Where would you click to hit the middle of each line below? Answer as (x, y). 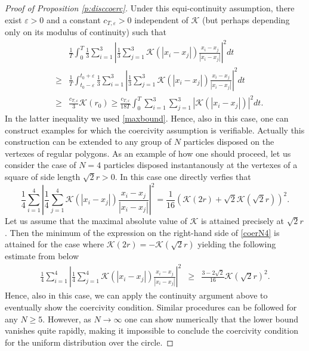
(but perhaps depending (246, 19)
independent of (161, 19)
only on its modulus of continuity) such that (86, 32)
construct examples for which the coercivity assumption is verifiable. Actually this (155, 130)
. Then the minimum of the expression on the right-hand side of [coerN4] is (142, 232)
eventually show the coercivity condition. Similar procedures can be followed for (151, 307)
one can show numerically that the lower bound (212, 319)
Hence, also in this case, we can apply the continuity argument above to (136, 295)
